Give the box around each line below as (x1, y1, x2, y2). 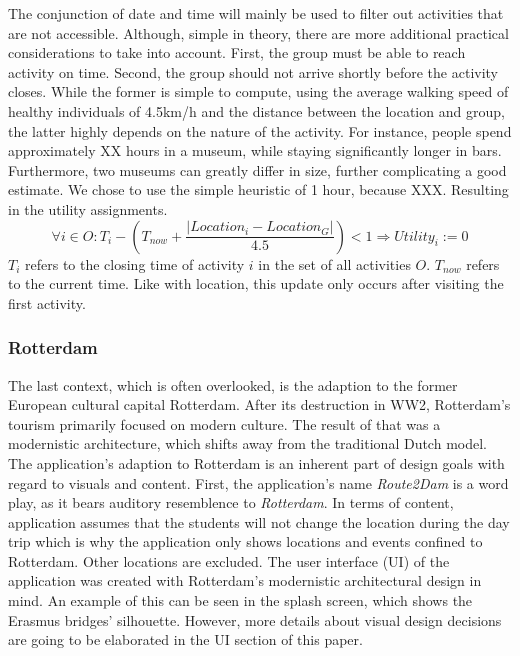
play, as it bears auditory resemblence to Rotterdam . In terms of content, (8, 492, 454, 513)
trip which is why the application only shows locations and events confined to (8, 531, 483, 552)
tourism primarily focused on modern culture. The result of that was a (8, 413, 441, 434)
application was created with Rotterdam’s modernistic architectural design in (8, 570, 482, 591)
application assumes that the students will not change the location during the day (8, 511, 510, 532)
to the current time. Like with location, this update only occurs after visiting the (8, 273, 504, 294)
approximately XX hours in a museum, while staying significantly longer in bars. (8, 140, 502, 161)
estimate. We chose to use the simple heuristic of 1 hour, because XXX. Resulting (8, 179, 509, 200)
